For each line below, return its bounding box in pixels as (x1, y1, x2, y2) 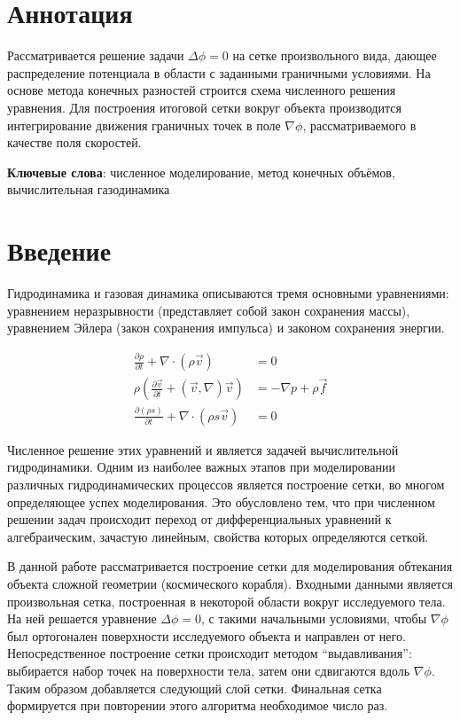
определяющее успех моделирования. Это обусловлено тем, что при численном (7, 492, 435, 511)
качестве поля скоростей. (7, 133, 142, 152)
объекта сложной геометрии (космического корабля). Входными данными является (7, 574, 454, 592)
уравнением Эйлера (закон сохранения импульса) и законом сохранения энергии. (7, 318, 445, 337)
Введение (7, 232, 112, 269)
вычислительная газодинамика (7, 180, 170, 199)
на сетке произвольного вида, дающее (232, 46, 437, 65)
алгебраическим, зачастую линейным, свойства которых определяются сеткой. (7, 527, 429, 545)
